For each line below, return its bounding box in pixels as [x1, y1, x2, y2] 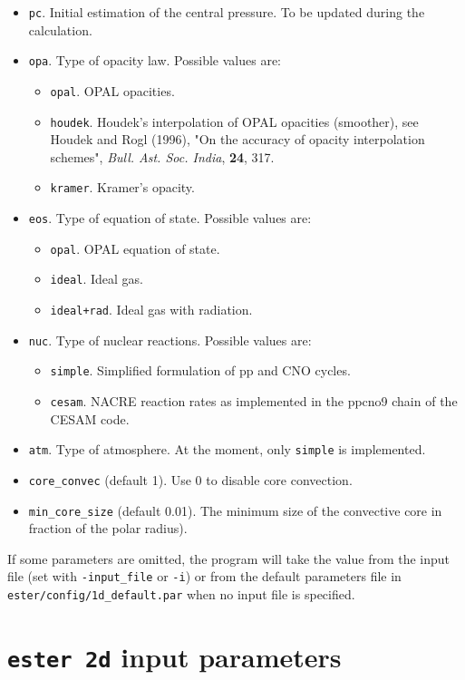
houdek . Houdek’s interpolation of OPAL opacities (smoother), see [50, 112, 419, 131]
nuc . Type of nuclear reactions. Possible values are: [28, 330, 312, 349]
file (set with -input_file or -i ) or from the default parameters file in [7, 567, 402, 586]
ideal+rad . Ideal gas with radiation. [50, 300, 253, 319]
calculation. [28, 20, 92, 39]
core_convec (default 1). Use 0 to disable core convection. [28, 470, 353, 489]
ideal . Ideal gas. [50, 269, 143, 288]
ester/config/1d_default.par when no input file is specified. [7, 585, 355, 604]
